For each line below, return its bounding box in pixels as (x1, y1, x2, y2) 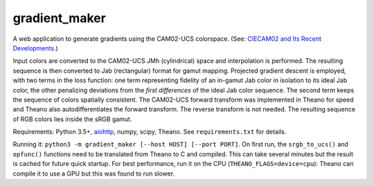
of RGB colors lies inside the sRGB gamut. (12, 115, 132, 123)
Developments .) (12, 44, 58, 52)
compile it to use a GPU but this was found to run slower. (12, 169, 175, 178)
